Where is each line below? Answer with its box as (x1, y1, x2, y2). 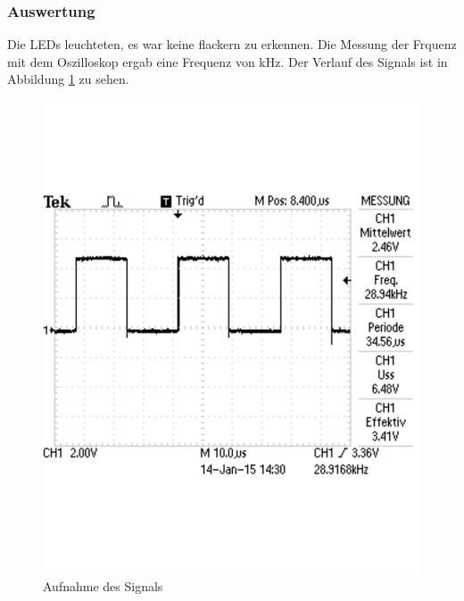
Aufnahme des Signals (43, 576, 163, 595)
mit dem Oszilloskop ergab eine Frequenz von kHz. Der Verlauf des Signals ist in (7, 52, 448, 70)
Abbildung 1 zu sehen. (7, 70, 129, 88)
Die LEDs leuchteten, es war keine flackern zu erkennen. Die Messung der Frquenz (7, 35, 457, 54)
